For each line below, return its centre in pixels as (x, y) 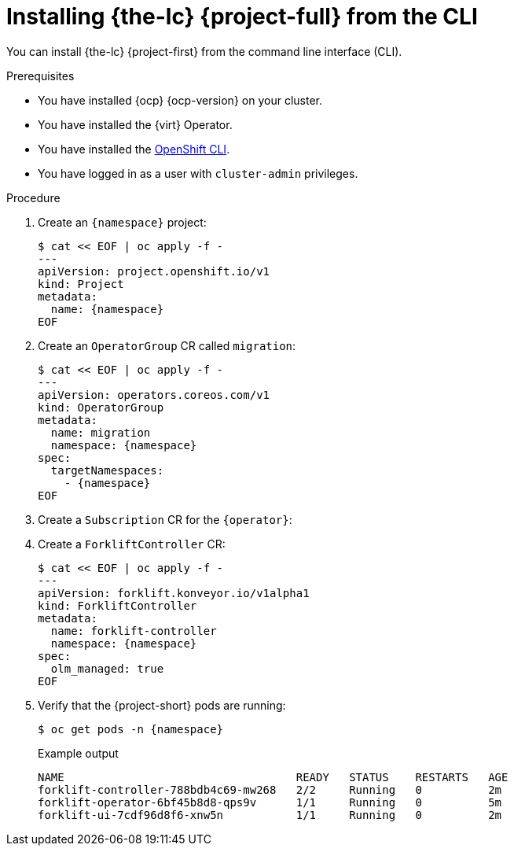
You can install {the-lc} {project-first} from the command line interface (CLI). (204, 51)
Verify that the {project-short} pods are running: (162, 705)
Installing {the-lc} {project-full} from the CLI (242, 17)
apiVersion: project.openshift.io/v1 (154, 271)
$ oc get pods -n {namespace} (131, 729)
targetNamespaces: (107, 470)
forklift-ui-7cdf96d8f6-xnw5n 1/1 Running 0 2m (270, 815)
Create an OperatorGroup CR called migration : (167, 345)
